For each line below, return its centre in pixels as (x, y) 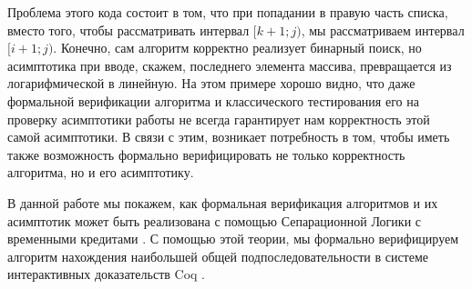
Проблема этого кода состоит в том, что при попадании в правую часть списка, (228, 12)
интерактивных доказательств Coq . (107, 274)
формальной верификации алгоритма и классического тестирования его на (213, 100)
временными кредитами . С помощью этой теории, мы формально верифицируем (233, 239)
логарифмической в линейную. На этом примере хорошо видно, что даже (211, 83)
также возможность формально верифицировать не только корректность (206, 154)
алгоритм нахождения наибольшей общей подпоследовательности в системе (218, 256)
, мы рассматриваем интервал (383, 30)
